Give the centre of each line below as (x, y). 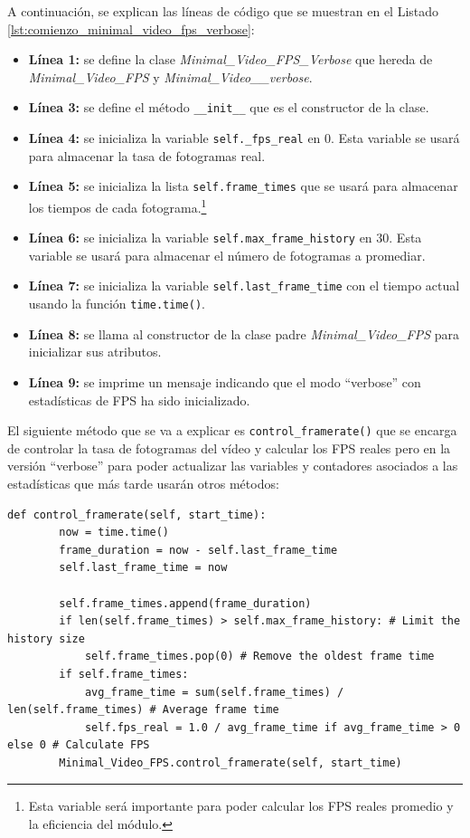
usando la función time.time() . (117, 304)
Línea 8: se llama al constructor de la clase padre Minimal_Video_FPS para (244, 333)
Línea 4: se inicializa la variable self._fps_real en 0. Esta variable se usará (244, 138)
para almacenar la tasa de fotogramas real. (147, 155)
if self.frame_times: (124, 674)
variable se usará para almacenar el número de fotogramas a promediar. (227, 255)
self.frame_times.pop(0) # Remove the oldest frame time (259, 657)
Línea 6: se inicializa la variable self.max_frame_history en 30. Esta (225, 238)
